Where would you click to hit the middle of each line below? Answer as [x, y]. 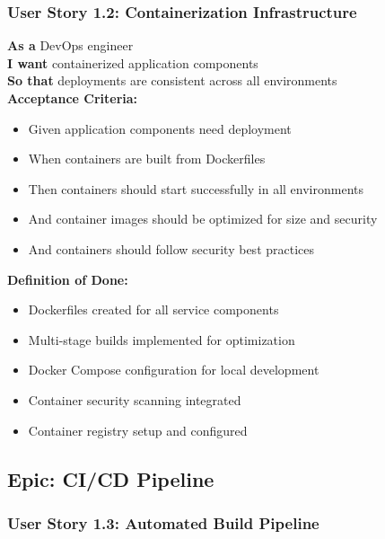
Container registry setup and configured [138, 430]
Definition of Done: [68, 279]
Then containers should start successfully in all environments [196, 188]
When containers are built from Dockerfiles [147, 159]
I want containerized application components [133, 62]
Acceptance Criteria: [73, 98]
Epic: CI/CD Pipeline [111, 478]
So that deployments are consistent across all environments [172, 80]
